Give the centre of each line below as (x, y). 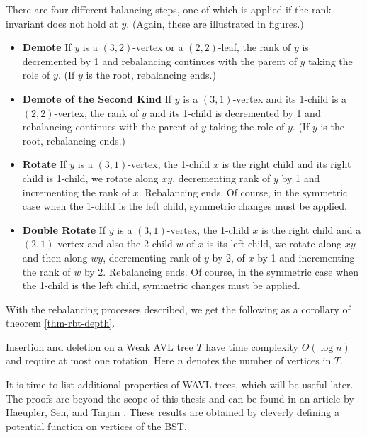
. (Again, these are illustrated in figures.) (215, 23)
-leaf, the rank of (254, 47)
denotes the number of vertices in (259, 360)
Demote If (47, 47)
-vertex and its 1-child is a (290, 98)
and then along (55, 257)
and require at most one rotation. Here (90, 360)
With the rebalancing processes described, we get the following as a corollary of (178, 309)
